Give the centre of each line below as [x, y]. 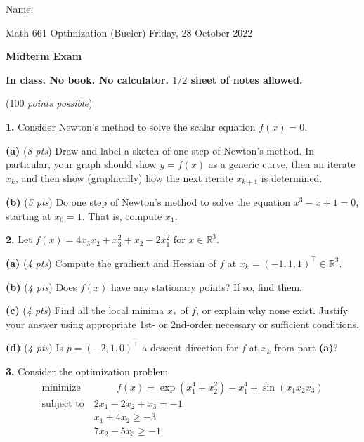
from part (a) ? [306, 347]
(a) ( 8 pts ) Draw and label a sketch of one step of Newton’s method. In [160, 150]
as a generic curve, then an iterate [282, 164]
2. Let [19, 239]
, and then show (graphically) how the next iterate [124, 177]
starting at [28, 215]
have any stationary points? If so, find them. [207, 286]
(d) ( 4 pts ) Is [34, 347]
